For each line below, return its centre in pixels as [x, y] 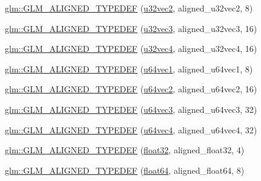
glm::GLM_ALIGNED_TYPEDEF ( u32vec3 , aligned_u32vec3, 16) [131, 28]
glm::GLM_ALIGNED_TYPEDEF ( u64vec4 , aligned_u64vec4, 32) [131, 129]
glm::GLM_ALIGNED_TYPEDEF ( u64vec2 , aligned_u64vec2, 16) [131, 89]
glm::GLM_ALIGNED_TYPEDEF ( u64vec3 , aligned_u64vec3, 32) [131, 109]
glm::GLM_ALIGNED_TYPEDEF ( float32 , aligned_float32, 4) [125, 150]
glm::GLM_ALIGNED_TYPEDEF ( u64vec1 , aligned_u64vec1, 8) [129, 68]
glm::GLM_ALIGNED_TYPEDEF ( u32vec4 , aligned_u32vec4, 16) [131, 49]
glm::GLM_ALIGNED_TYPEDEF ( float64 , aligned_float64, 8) [125, 170]
